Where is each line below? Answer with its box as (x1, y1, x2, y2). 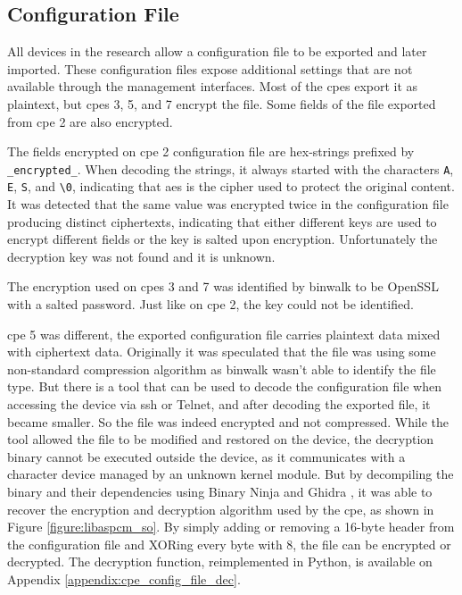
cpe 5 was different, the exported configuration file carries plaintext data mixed (7, 324, 441, 343)
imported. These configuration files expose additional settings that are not (7, 59, 413, 78)
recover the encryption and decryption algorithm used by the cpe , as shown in (7, 499, 434, 518)
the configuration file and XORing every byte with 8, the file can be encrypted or (7, 534, 451, 553)
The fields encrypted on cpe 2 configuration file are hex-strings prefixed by (7, 142, 415, 161)
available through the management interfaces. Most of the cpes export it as (7, 77, 418, 96)
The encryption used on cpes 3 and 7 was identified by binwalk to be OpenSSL (7, 277, 439, 296)
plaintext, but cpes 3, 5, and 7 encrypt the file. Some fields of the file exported (7, 94, 436, 113)
